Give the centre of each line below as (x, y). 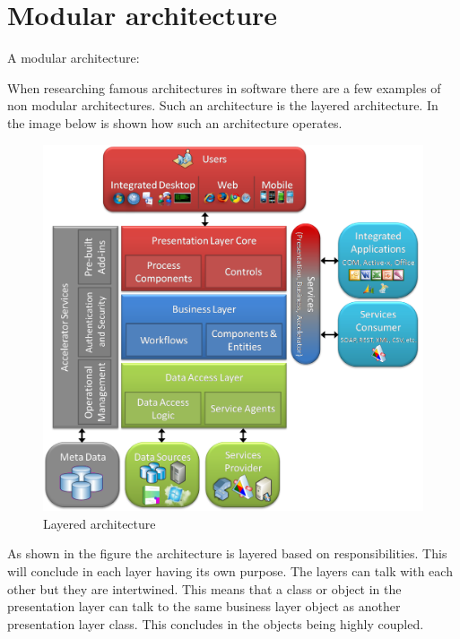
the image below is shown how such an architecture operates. (175, 122)
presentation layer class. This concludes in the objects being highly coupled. (216, 623)
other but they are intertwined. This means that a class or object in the (204, 588)
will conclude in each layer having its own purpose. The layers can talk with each (230, 570)
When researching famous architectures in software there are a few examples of (224, 87)
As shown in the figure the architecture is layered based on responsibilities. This (227, 553)
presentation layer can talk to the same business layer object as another (204, 606)
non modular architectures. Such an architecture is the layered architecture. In (223, 105)
